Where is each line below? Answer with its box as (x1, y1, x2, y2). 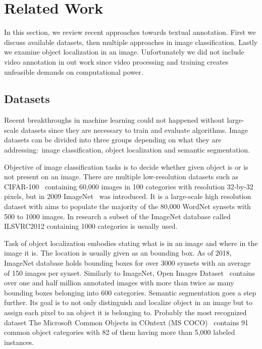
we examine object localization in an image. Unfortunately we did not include (4, 46, 244, 57)
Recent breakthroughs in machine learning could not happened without (4, 115, 225, 125)
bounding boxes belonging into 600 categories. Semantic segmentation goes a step (4, 287, 256, 297)
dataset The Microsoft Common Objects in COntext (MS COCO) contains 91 (4, 317, 249, 327)
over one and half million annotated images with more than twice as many (4, 277, 234, 288)
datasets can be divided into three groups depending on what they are (4, 134, 222, 145)
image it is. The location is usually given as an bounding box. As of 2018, (4, 247, 232, 258)
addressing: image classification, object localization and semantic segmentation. (4, 144, 250, 155)
